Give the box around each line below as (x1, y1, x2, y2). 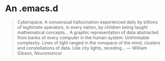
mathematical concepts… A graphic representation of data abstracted (17, 29, 159, 35)
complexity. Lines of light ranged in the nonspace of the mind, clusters (17, 40, 161, 45)
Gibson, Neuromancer (17, 50, 63, 56)
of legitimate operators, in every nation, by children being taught (17, 24, 148, 30)
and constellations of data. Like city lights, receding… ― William (17, 45, 147, 51)
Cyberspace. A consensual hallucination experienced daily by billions (17, 19, 158, 25)
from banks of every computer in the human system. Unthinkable (17, 35, 150, 41)
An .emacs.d (5, 3, 58, 14)
